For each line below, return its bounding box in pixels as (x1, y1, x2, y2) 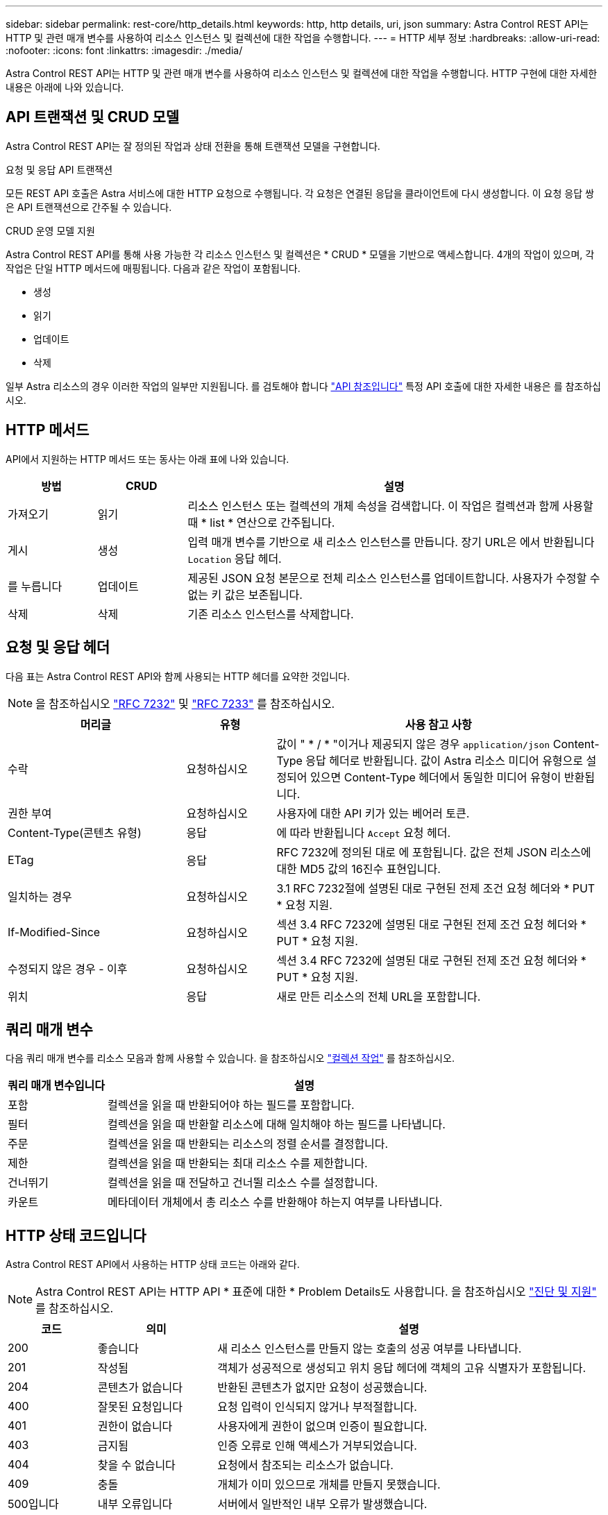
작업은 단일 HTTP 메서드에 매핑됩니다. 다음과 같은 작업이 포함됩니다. (6, 262, 301, 274)
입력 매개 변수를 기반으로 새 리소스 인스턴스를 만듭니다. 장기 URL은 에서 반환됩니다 (187, 534, 595, 549)
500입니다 (8, 1497, 59, 1512)
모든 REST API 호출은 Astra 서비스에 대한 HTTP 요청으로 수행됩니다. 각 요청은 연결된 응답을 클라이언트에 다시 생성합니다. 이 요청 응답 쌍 (6, 187, 594, 199)
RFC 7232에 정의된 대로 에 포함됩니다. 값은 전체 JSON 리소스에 (276, 845, 591, 859)
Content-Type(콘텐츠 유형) (8, 825, 142, 840)
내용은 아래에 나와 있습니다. (6, 81, 124, 93)
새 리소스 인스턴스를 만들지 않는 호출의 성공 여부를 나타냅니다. (217, 1342, 522, 1356)
